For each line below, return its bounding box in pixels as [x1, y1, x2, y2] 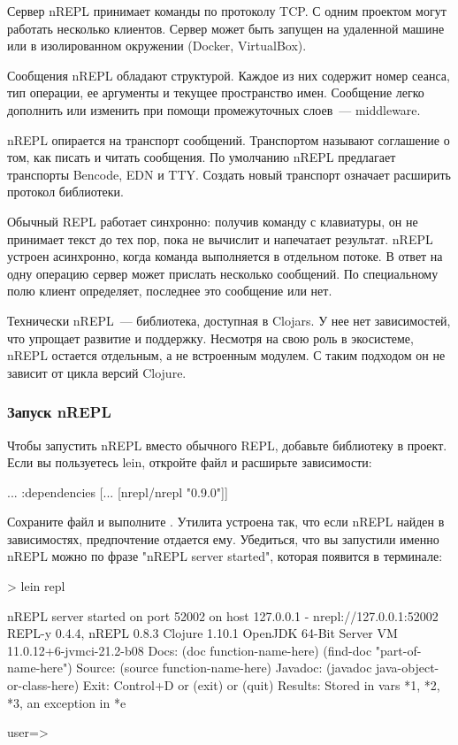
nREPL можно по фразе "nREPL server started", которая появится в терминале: [7, 547, 443, 565]
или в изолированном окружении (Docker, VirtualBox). [7, 36, 307, 55]
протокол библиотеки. [7, 182, 124, 201]
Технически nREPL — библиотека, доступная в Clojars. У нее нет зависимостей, [7, 311, 451, 329]
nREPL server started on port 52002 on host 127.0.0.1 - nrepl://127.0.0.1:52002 [7, 606, 439, 625]
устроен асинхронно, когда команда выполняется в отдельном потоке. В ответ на [7, 247, 443, 265]
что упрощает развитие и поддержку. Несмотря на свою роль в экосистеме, [7, 328, 414, 347]
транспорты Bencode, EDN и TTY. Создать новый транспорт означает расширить [7, 165, 451, 183]
